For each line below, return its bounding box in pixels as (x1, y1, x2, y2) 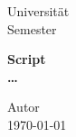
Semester (7, 19, 57, 38)
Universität (7, 2, 70, 20)
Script (7, 50, 46, 68)
